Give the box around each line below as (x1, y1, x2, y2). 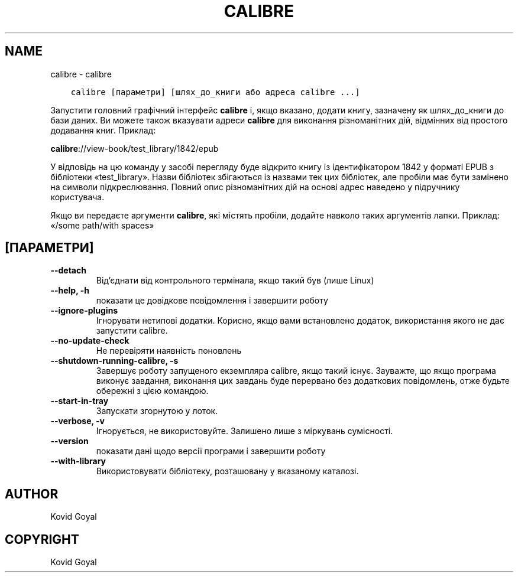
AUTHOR (5, 486, 59, 501)
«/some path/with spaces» (50, 220, 154, 230)
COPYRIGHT (5, 532, 79, 547)
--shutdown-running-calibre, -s (50, 356, 179, 366)
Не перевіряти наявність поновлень (96, 345, 242, 356)
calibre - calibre (50, 69, 112, 79)
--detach (50, 265, 86, 276)
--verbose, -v (50, 416, 105, 426)
